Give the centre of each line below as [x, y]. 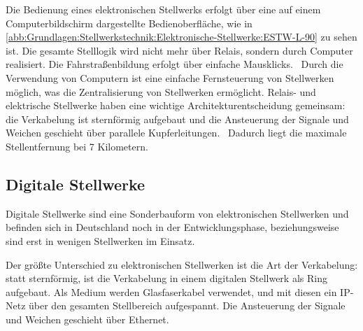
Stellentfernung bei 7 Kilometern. [77, 146]
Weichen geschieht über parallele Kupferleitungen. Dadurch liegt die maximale [176, 133]
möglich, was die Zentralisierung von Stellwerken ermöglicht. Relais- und [161, 91]
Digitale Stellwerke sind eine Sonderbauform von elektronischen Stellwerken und [177, 213]
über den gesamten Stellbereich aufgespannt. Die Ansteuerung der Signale [187, 305]
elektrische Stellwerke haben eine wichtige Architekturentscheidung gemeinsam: [176, 105]
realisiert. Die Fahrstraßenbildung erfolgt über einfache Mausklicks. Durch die [175, 64]
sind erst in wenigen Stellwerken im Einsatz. [100, 240]
